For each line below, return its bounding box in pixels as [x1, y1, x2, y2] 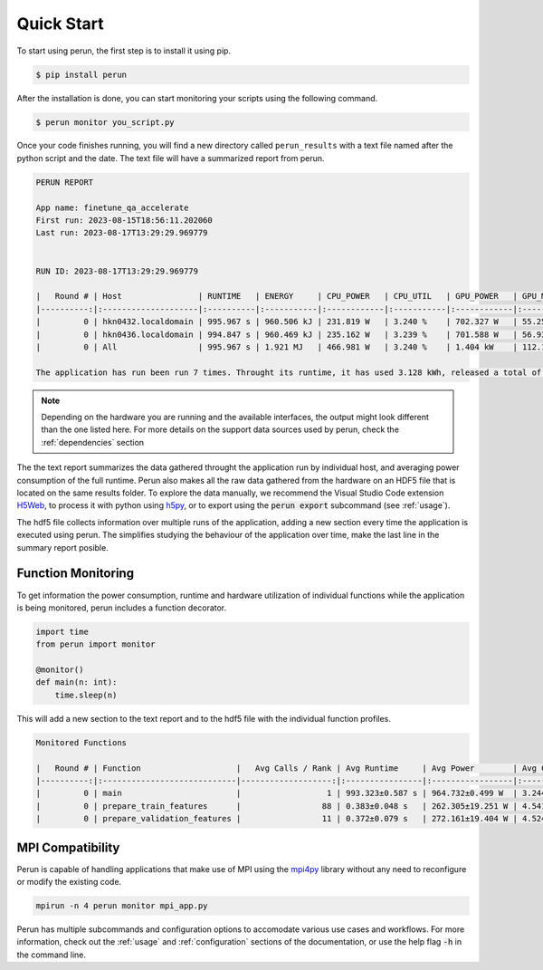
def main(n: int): [35, 677, 118, 687]
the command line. [16, 949, 86, 960]
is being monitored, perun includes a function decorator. [16, 602, 227, 613]
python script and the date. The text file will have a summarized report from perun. [16, 152, 325, 163]
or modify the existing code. [16, 877, 122, 888]
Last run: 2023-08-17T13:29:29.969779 [35, 227, 208, 238]
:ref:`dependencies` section [41, 437, 145, 447]
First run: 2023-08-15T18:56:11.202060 [35, 216, 213, 226]
